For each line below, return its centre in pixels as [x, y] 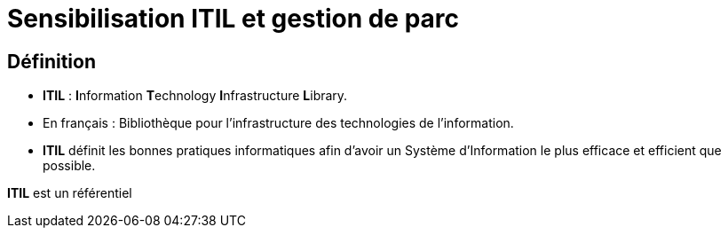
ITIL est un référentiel [70, 193]
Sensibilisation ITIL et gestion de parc [233, 19]
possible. [69, 166]
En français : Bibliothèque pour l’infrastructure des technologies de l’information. [278, 123]
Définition [51, 61]
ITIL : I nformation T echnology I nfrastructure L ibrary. [195, 96]
